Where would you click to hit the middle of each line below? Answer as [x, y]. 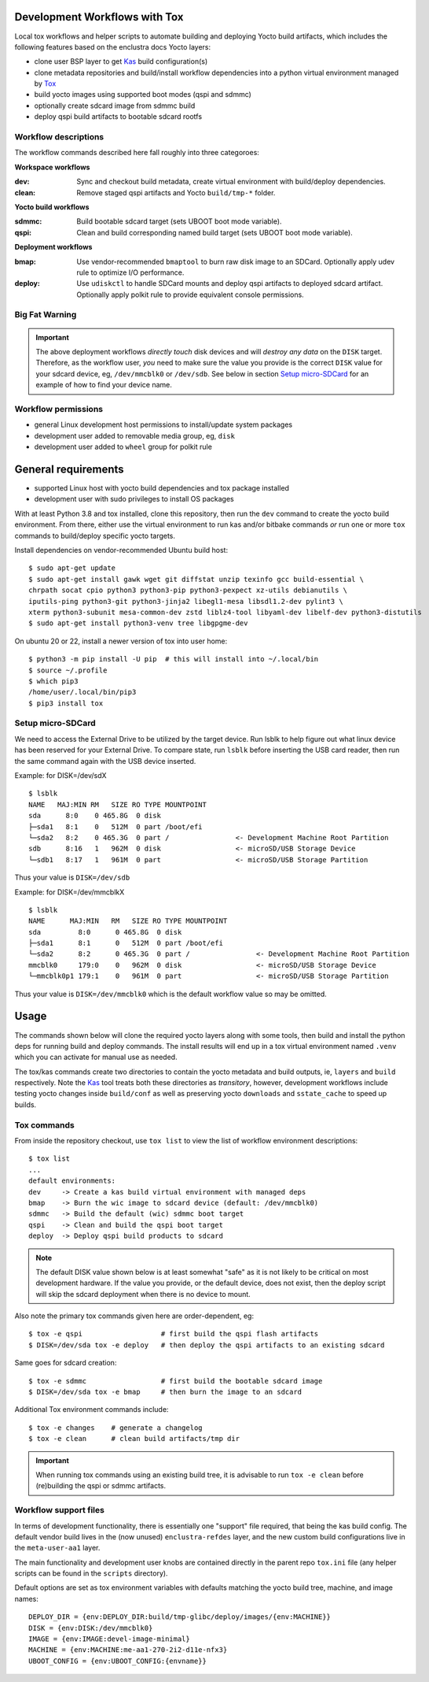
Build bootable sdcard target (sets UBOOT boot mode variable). [179, 221]
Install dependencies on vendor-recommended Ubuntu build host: [121, 550]
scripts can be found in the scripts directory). [91, 1573]
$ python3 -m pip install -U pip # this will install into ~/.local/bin [174, 659]
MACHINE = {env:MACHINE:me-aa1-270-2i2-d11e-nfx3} [128, 1650]
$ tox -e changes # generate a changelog [116, 1428]
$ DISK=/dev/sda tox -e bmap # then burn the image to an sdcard [165, 1392]
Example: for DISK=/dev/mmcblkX [70, 892]
